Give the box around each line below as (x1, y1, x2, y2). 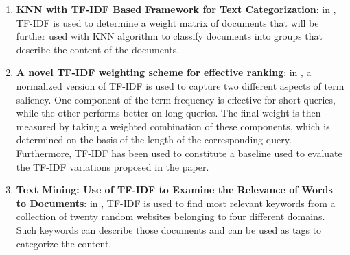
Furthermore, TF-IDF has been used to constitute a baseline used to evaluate (16, 145, 342, 160)
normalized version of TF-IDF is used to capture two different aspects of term (16, 78, 345, 93)
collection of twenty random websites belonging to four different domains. (16, 209, 325, 223)
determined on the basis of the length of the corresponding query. (16, 132, 292, 147)
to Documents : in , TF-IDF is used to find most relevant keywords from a (16, 195, 336, 210)
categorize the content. (16, 236, 112, 250)
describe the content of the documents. (16, 42, 180, 56)
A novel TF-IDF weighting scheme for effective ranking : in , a (16, 65, 312, 80)
